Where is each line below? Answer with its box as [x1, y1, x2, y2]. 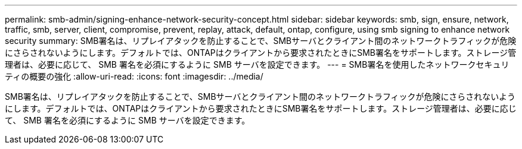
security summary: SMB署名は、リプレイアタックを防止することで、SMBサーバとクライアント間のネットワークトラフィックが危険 [5, 36, 517, 46]
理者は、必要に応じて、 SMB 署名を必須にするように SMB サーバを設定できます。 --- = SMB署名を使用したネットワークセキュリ [5, 59, 509, 69]
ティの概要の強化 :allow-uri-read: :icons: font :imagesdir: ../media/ [5, 71, 263, 81]
